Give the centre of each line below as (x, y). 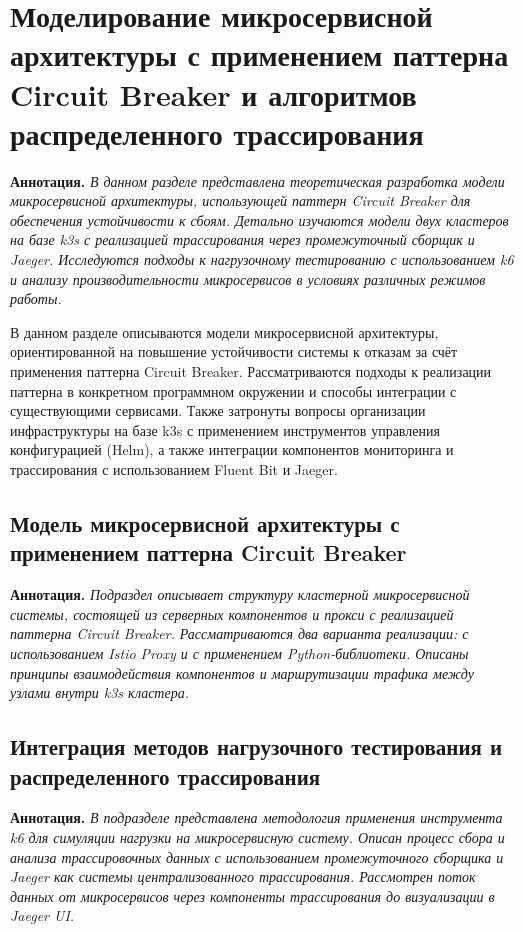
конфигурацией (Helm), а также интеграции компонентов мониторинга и (232, 449)
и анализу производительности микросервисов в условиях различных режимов (248, 278)
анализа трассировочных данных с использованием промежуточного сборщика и (257, 856)
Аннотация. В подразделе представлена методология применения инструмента (256, 817)
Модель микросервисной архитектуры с (205, 522)
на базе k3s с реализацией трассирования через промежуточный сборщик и (242, 239)
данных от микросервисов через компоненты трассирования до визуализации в (252, 895)
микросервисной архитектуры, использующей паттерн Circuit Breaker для (240, 200)
